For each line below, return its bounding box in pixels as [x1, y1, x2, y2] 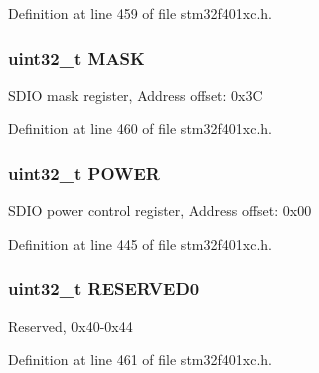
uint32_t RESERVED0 [8, 276, 200, 301]
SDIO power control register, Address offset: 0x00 [8, 200, 312, 221]
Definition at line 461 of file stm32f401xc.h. [8, 349, 272, 370]
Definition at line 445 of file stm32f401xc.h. [8, 233, 272, 254]
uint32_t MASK [8, 45, 145, 70]
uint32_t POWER [8, 160, 160, 185]
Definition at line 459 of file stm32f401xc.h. [8, 3, 272, 23]
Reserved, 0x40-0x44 [8, 315, 133, 336]
